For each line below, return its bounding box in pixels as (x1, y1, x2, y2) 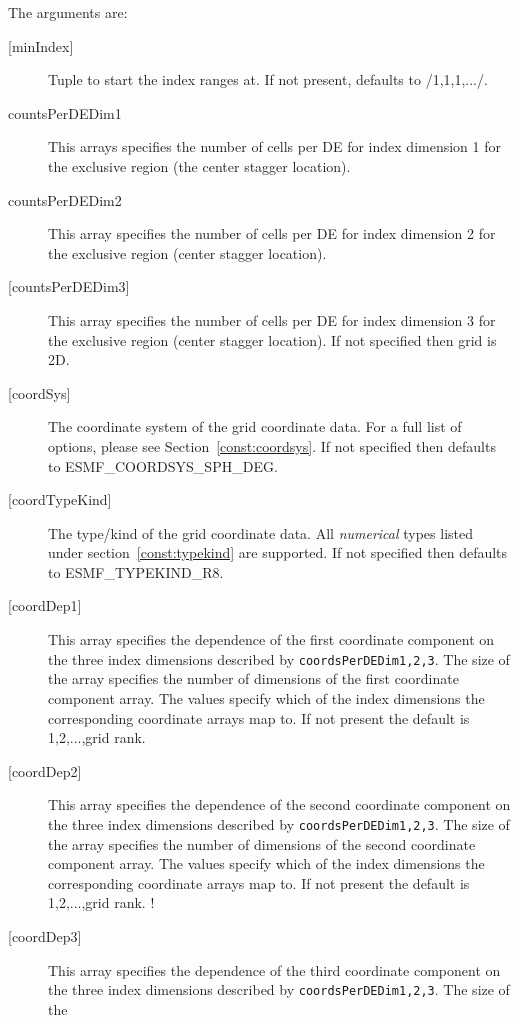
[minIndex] (8, 35, 74, 56)
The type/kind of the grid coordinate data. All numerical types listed (48, 522, 474, 543)
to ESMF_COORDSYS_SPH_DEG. (48, 455, 278, 476)
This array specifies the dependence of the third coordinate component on (48, 959, 501, 980)
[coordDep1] (8, 595, 82, 616)
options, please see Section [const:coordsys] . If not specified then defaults (48, 435, 496, 456)
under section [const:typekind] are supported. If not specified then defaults (48, 542, 508, 563)
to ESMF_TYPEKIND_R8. (48, 561, 224, 582)
